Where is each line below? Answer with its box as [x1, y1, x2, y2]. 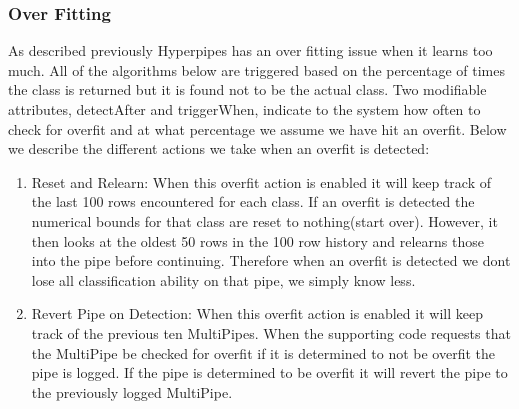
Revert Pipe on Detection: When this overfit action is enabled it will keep [31, 303, 483, 324]
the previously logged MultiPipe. [31, 381, 233, 402]
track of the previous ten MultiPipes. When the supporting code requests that [31, 322, 511, 343]
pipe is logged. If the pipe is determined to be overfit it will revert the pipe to [31, 362, 508, 383]
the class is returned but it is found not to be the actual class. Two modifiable [8, 79, 487, 100]
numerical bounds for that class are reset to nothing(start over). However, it [31, 210, 498, 231]
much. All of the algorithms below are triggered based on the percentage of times [8, 59, 505, 80]
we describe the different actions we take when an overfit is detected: [8, 138, 430, 159]
